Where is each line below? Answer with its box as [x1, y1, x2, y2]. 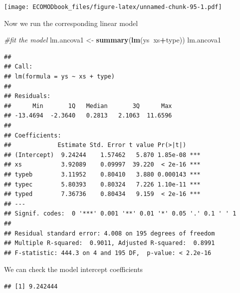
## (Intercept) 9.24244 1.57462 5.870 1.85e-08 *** [4, 151, 201, 158]
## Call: [4, 63, 33, 70]
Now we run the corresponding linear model [4, 17, 138, 28]
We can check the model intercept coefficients [4, 264, 143, 274]
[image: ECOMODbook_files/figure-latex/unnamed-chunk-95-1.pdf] [4, 3, 222, 10]
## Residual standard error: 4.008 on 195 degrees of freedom [4, 229, 215, 237]
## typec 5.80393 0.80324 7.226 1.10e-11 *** [4, 180, 201, 188]
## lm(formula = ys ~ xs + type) [4, 73, 115, 80]
